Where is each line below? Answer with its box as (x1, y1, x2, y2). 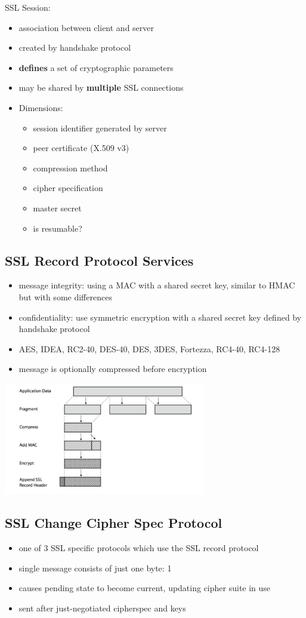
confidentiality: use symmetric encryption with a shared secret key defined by (18, 310, 302, 323)
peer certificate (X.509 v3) (33, 142, 129, 154)
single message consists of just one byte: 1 (18, 561, 172, 574)
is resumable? (33, 222, 82, 234)
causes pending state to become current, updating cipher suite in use (18, 582, 271, 594)
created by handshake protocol (18, 41, 131, 54)
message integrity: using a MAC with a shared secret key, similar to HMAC (18, 279, 295, 291)
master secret (33, 201, 82, 214)
